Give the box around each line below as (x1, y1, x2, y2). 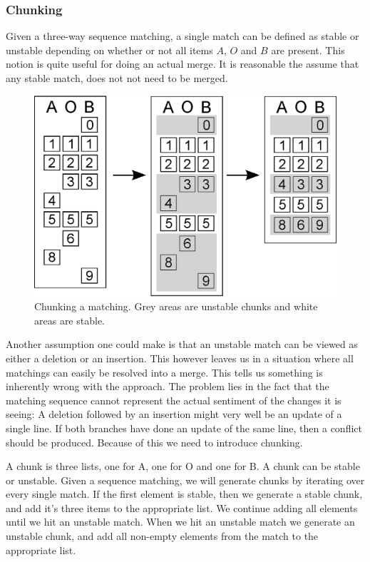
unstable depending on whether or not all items (6, 42, 213, 57)
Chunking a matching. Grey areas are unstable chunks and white (34, 299, 318, 314)
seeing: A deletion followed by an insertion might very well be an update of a (6, 407, 342, 421)
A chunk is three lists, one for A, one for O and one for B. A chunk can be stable (6, 459, 360, 474)
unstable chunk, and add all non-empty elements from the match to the (6, 528, 319, 543)
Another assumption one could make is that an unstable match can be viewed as (6, 337, 358, 352)
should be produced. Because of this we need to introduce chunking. (6, 434, 303, 449)
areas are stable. (34, 312, 105, 327)
